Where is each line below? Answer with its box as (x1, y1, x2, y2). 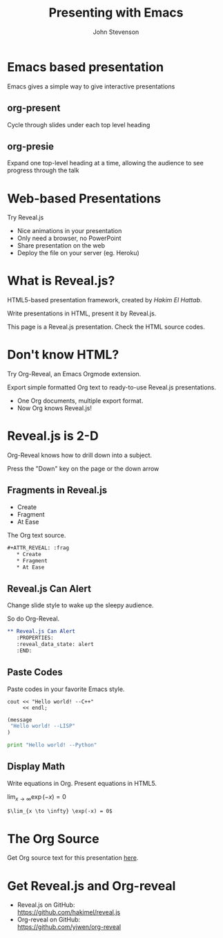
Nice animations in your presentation (17, 227, 122, 235)
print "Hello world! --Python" (7, 742, 97, 748)
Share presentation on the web (17, 241, 106, 250)
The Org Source (7, 831, 99, 847)
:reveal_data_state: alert (16, 641, 95, 647)
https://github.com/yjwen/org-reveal (17, 923, 122, 931)
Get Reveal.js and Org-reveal (7, 878, 176, 894)
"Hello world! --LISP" (10, 723, 76, 730)
